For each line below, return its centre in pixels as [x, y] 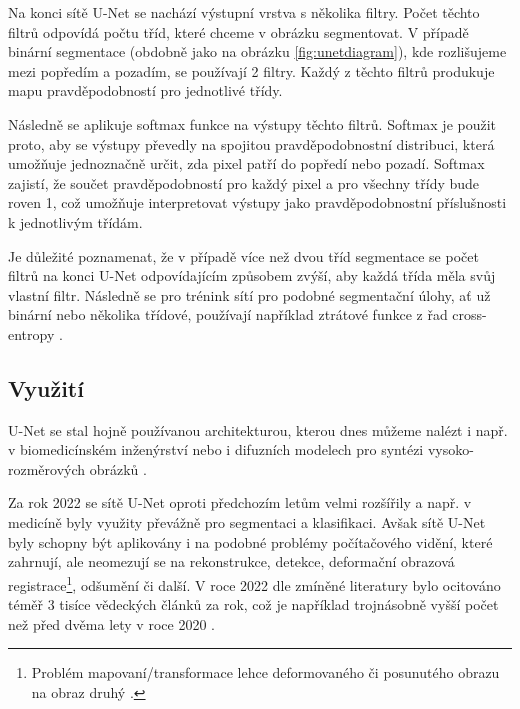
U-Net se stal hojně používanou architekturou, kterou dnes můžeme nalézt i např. [258, 429]
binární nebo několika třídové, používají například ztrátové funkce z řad [228, 314]
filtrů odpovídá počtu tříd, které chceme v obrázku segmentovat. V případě [238, 31]
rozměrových [47, 468]
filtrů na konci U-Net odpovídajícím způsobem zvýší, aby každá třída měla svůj [252, 275]
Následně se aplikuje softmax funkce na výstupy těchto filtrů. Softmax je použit [252, 123]
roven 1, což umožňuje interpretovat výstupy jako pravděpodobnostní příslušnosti [257, 202]
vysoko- [450, 449]
